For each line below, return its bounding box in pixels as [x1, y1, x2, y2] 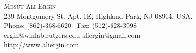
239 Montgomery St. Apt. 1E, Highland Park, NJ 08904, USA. [4, 10, 193, 21]
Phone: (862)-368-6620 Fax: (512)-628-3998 [4, 20, 137, 30]
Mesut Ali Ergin [4, 1, 56, 11]
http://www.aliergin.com [4, 39, 79, 50]
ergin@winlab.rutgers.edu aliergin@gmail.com [4, 29, 140, 40]
